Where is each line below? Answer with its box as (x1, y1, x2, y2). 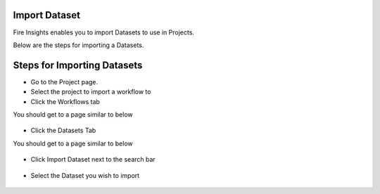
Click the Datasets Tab (30, 127, 96, 135)
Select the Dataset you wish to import (30, 171, 140, 179)
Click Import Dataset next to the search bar (30, 155, 156, 164)
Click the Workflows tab (30, 97, 100, 105)
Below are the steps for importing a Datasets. (13, 41, 144, 49)
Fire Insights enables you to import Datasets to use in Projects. (13, 28, 195, 37)
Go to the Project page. (30, 77, 99, 86)
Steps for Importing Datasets (13, 59, 143, 71)
